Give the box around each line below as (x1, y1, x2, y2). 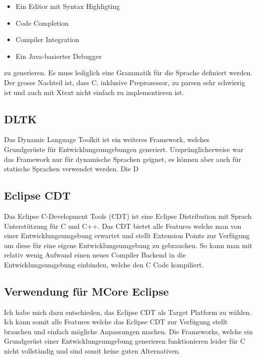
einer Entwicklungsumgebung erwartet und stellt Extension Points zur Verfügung (4, 230, 250, 241)
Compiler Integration (15, 34, 80, 45)
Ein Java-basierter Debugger (15, 51, 102, 61)
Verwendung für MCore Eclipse (4, 283, 169, 299)
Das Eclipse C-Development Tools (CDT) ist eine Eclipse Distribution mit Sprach (4, 210, 252, 221)
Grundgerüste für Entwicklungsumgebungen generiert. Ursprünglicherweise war (4, 144, 244, 154)
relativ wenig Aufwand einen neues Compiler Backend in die (4, 250, 186, 260)
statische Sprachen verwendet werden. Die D (4, 163, 139, 174)
